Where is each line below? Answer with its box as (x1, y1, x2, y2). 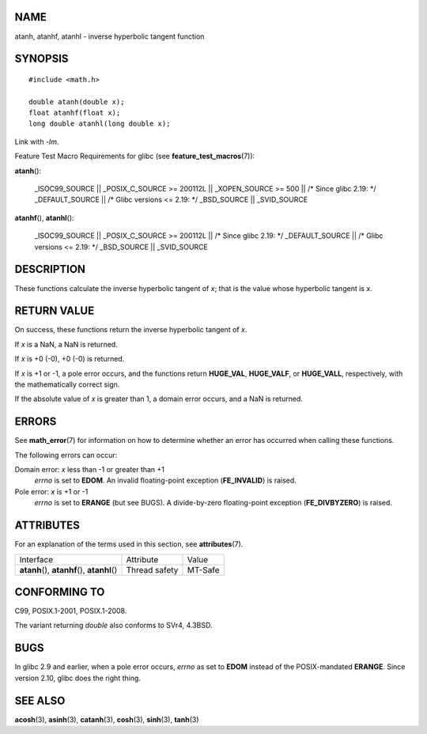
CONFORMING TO (14, 585, 105, 599)
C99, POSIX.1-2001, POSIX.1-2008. (14, 606, 127, 616)
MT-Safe (187, 564, 220, 575)
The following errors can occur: (14, 450, 118, 460)
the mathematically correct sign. (14, 380, 120, 389)
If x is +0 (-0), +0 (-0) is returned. (14, 354, 125, 364)
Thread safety (126, 564, 179, 575)
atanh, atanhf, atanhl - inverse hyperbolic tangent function (14, 32, 205, 41)
